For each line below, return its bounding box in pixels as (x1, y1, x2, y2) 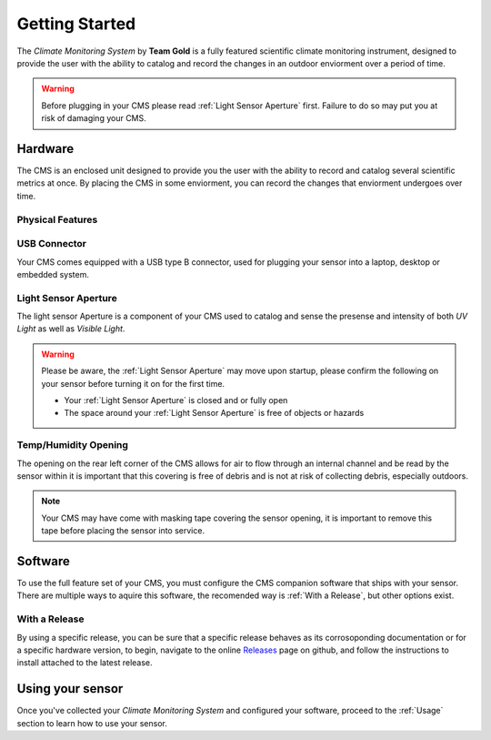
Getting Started (16, 14, 136, 34)
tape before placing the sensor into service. (41, 525, 205, 536)
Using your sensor (16, 681, 124, 696)
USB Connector (16, 238, 86, 250)
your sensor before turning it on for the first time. (41, 378, 225, 389)
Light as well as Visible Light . (16, 323, 125, 334)
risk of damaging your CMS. (41, 113, 147, 124)
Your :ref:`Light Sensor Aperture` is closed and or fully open (64, 394, 288, 405)
